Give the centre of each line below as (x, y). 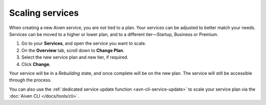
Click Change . (36, 64)
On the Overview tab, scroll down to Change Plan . (73, 50)
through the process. (30, 80)
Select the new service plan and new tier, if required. (75, 57)
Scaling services (44, 13)
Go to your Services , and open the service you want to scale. (84, 43)
